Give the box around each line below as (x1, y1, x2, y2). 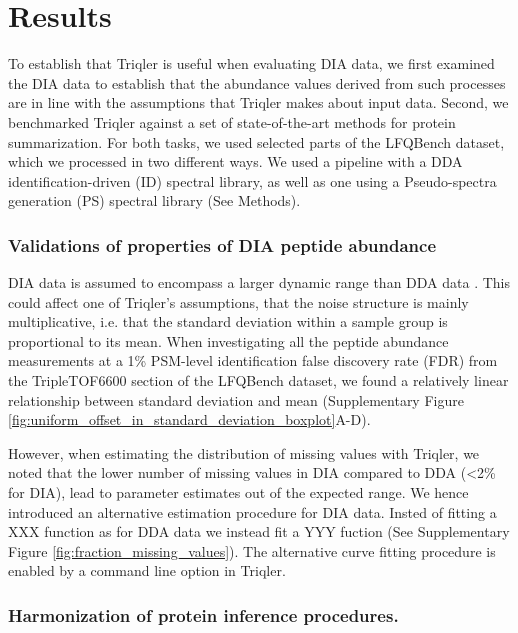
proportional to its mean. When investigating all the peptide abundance (8, 330, 449, 351)
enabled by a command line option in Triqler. (8, 560, 286, 581)
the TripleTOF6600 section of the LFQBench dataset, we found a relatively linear (8, 370, 509, 391)
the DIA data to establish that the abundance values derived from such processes (8, 72, 506, 93)
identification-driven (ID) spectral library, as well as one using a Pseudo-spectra (8, 170, 497, 191)
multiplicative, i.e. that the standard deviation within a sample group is (8, 311, 448, 332)
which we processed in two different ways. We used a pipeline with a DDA (8, 151, 463, 172)
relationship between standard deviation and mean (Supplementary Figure (8, 389, 464, 410)
